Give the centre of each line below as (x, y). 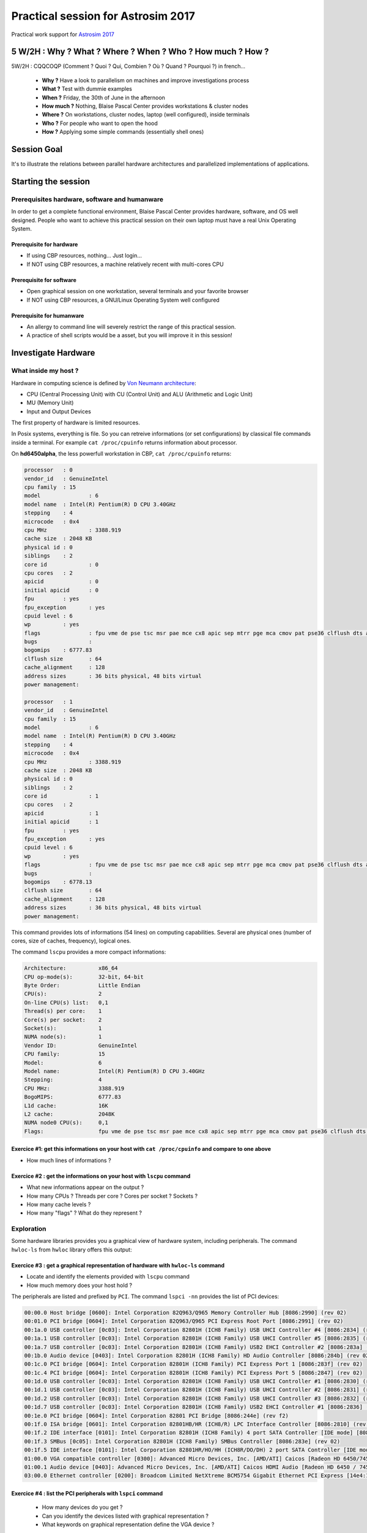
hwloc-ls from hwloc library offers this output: (72, 1249)
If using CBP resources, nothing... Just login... (84, 256)
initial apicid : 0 (61, 590)
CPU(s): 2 (63, 994)
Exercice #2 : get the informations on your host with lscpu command (101, 1176)
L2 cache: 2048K (69, 1114)
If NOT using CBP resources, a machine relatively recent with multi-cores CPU (125, 264)
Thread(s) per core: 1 (63, 1011)
